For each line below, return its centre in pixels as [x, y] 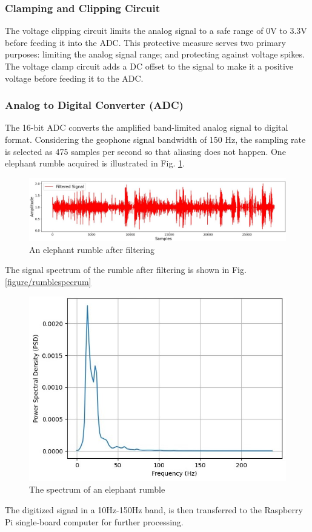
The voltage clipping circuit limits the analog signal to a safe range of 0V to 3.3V [156, 31]
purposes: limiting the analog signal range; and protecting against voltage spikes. [155, 54]
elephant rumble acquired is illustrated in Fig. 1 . [95, 163]
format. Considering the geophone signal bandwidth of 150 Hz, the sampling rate [155, 139]
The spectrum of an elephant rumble [97, 489]
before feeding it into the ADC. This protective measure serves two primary [145, 42]
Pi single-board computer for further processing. [94, 521]
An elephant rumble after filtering [92, 249]
